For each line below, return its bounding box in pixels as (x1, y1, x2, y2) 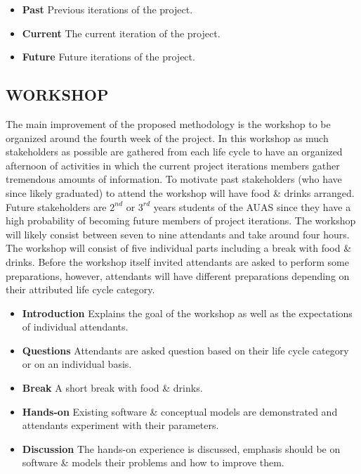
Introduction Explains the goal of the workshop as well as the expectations (22, 305, 353, 320)
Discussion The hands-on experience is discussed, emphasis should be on (22, 441, 341, 456)
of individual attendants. (22, 319, 129, 334)
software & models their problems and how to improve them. (22, 455, 284, 470)
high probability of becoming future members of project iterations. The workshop (6, 213, 356, 228)
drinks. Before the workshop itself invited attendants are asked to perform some (6, 254, 349, 269)
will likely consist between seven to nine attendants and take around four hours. (6, 226, 350, 241)
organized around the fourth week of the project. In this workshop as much (6, 130, 329, 145)
